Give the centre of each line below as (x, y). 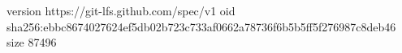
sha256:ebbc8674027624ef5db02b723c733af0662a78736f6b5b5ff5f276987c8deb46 (201, 26)
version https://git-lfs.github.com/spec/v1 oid (121, 10)
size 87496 (32, 42)
